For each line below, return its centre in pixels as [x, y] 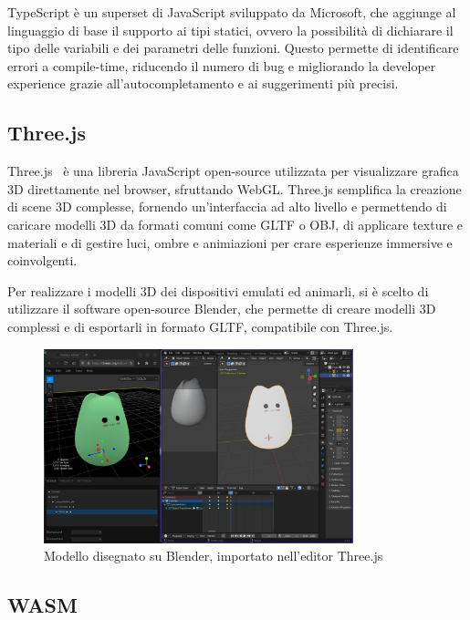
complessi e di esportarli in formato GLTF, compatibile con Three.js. [200, 326]
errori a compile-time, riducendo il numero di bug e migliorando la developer [222, 65]
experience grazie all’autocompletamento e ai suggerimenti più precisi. [203, 83]
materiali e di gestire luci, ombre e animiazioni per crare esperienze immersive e [230, 242]
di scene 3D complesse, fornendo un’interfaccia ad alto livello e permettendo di [227, 207]
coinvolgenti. [42, 260]
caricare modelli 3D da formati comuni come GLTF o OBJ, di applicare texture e [235, 224]
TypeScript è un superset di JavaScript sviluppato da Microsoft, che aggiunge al [232, 12]
